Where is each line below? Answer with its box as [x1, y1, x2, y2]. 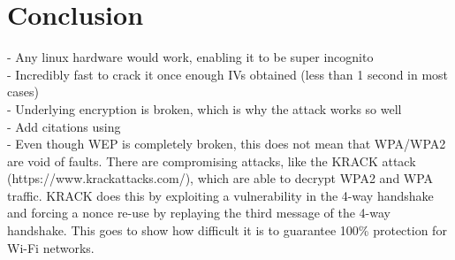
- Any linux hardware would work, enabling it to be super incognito [7, 48, 374, 66]
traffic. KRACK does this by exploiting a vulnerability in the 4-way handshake [7, 186, 434, 204]
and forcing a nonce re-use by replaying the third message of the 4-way [7, 203, 391, 222]
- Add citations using [7, 117, 121, 135]
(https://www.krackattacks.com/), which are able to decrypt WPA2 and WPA [7, 169, 434, 187]
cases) [7, 82, 39, 101]
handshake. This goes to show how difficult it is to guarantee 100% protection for [7, 221, 447, 240]
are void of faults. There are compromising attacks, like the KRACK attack [7, 151, 416, 170]
